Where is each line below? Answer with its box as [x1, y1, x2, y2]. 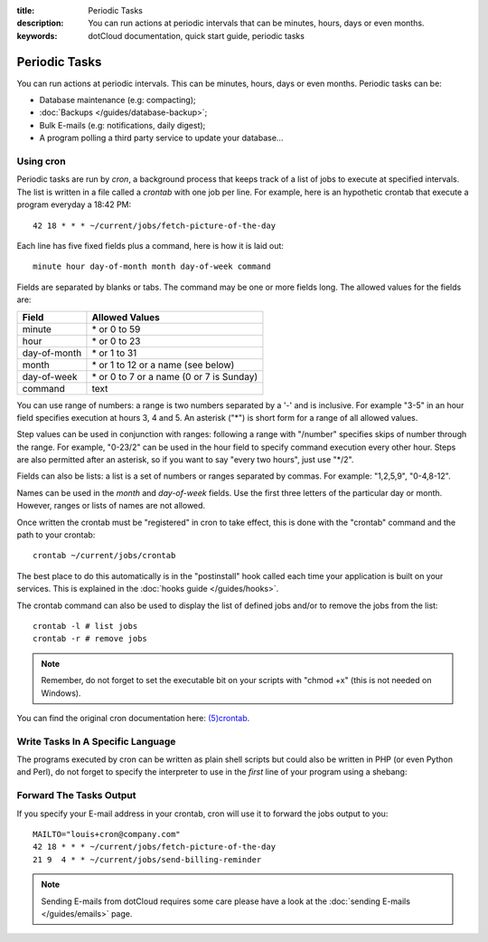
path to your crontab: [16, 529, 96, 540]
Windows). [41, 688, 81, 699]
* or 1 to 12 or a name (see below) [91, 358, 235, 371]
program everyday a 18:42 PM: [16, 199, 132, 210]
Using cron [16, 155, 67, 167]
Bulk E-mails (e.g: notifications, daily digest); [39, 119, 206, 130]
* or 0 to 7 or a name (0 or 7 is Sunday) [91, 370, 258, 383]
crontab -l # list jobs [33, 621, 138, 631]
